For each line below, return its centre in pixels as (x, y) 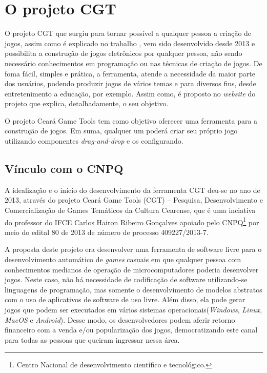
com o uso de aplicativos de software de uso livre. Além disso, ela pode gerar (125, 299)
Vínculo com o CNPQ (64, 169)
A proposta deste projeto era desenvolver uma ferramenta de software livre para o (133, 249)
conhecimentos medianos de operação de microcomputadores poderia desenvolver (132, 269)
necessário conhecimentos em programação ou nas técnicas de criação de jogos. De (133, 63)
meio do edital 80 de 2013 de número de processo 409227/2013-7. (107, 232)
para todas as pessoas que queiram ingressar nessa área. (92, 339)
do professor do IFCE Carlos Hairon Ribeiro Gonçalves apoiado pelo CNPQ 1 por (132, 221)
